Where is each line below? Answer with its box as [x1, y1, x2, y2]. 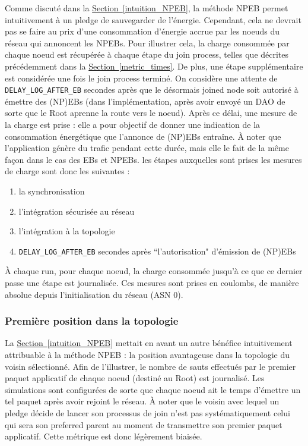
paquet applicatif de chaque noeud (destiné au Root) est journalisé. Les [5, 372, 265, 384]
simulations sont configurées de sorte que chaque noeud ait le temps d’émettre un [5, 383, 301, 395]
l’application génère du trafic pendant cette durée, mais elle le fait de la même [5, 142, 289, 154]
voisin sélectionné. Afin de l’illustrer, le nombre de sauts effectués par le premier [5, 360, 296, 372]
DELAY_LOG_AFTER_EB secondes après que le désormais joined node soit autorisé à [5, 83, 299, 96]
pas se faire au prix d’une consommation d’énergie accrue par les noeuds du [5, 25, 280, 37]
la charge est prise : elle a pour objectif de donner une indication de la [5, 118, 261, 130]
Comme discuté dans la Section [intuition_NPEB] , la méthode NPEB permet [5, 2, 288, 14]
